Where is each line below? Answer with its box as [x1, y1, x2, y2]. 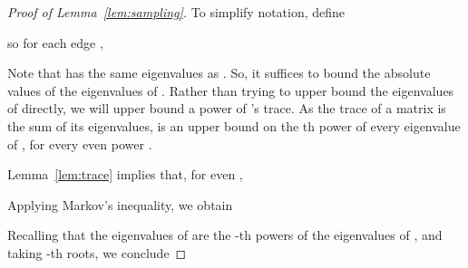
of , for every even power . [7, 134, 152, 153]
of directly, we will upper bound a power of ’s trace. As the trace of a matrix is [7, 99, 446, 118]
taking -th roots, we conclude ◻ [7, 243, 187, 262]
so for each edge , [7, 33, 103, 52]
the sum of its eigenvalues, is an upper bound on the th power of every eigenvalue [7, 116, 461, 135]
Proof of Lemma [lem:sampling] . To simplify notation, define [7, 3, 346, 21]
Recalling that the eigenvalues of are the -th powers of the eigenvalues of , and [7, 225, 443, 244]
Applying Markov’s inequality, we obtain [7, 195, 233, 214]
